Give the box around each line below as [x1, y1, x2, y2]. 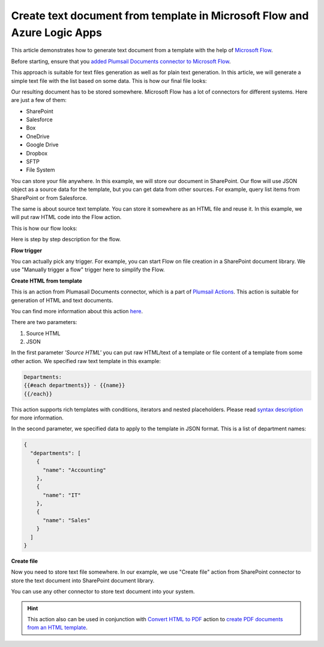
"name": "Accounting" [43, 466, 106, 474]
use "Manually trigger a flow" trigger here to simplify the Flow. [11, 266, 165, 273]
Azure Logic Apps [11, 26, 102, 39]
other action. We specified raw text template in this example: [11, 357, 161, 364]
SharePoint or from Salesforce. [11, 194, 88, 201]
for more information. [11, 414, 64, 421]
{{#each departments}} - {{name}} [23, 382, 125, 389]
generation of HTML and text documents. [11, 296, 113, 304]
